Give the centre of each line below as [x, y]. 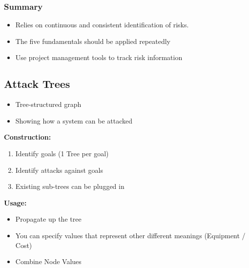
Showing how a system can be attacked [74, 120]
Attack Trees [37, 84]
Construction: [28, 137]
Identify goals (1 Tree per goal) [62, 153]
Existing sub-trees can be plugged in [70, 186]
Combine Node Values [48, 261]
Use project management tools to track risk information [99, 57]
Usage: [15, 202]
